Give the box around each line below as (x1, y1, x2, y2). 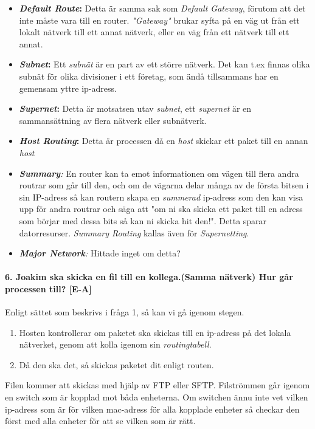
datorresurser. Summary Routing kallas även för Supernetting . (19, 226, 249, 239)
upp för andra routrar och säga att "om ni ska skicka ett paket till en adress (19, 202, 303, 215)
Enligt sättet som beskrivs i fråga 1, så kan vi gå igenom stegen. (5, 306, 244, 318)
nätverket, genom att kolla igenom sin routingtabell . (19, 338, 212, 351)
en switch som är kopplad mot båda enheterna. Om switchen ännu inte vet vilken (5, 391, 308, 403)
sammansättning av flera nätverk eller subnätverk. (19, 114, 207, 126)
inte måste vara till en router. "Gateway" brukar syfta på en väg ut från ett (19, 13, 300, 26)
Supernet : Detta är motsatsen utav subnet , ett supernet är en (19, 102, 252, 115)
